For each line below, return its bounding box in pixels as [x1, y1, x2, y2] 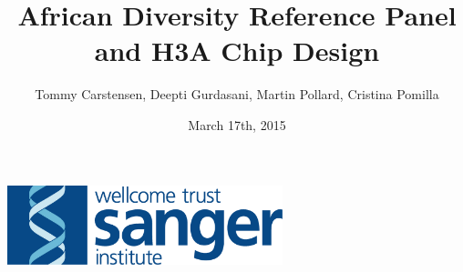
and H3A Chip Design [94, 32, 380, 69]
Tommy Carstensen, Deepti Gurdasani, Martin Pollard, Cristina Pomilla [35, 85, 439, 104]
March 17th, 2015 [188, 115, 286, 134]
